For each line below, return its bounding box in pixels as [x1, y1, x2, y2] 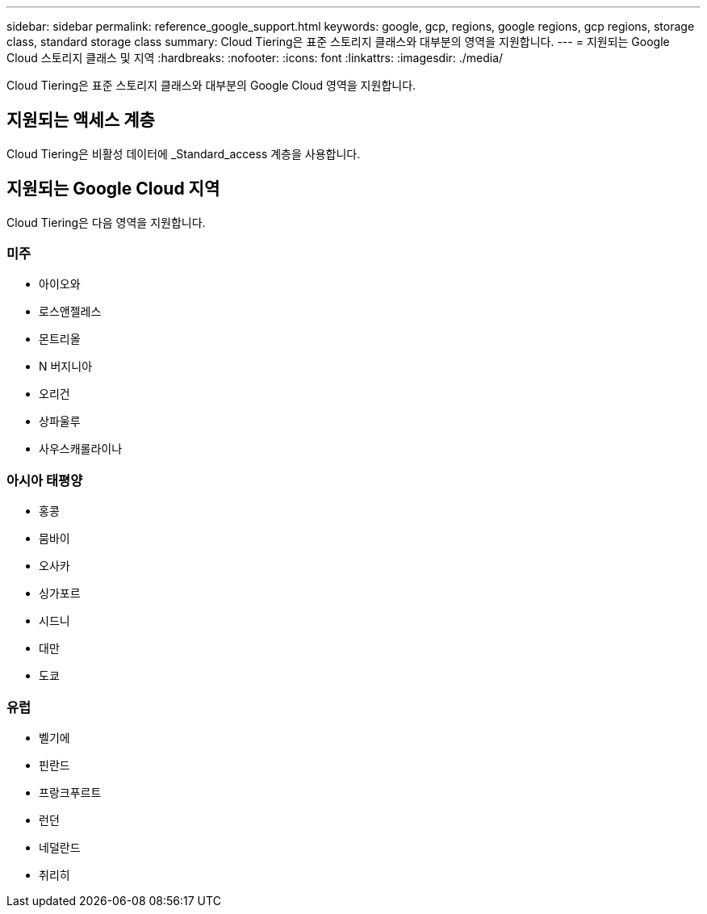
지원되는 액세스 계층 [6, 110, 155, 131]
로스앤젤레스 [39, 304, 102, 319]
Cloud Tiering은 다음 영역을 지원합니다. [6, 215, 206, 229]
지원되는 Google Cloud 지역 [6, 178, 220, 199]
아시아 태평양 [6, 472, 83, 488]
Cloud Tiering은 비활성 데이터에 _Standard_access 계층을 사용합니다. [6, 146, 361, 161]
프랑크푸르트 [39, 785, 102, 799]
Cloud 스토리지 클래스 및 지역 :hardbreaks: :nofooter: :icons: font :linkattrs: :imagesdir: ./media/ [6, 51, 504, 65]
